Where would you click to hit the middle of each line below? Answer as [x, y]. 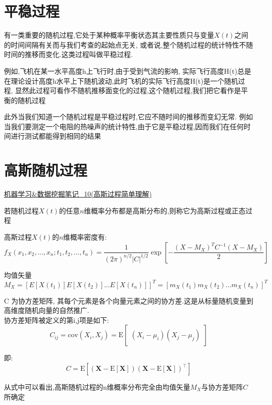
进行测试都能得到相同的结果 [56, 136]
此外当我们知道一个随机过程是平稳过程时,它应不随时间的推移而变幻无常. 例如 [129, 117]
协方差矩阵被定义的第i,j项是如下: [56, 320]
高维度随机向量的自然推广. [47, 310]
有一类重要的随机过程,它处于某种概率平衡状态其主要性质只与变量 [109, 35]
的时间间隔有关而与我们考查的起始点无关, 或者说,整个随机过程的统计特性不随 [129, 44]
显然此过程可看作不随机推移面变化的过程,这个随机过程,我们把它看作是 [128, 90]
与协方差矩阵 [222, 387]
